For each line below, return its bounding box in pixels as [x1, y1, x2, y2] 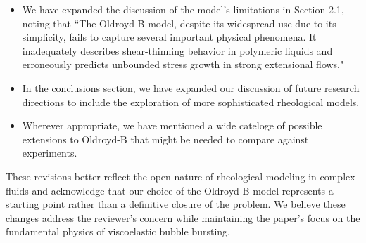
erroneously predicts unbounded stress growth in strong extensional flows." [22, 57, 344, 72]
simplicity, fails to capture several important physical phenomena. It [22, 29, 317, 44]
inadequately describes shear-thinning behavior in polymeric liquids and [22, 43, 333, 58]
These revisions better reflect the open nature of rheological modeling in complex [6, 169, 355, 183]
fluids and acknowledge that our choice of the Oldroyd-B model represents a [6, 183, 334, 197]
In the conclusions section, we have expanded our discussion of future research [22, 80, 360, 95]
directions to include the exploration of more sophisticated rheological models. [22, 94, 360, 109]
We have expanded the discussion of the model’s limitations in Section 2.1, [22, 2, 344, 16]
